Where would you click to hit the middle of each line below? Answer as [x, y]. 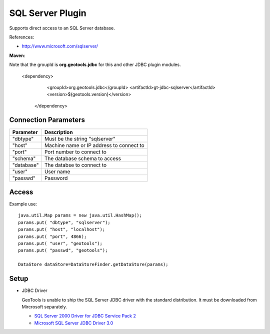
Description [58, 132]
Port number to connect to [75, 151]
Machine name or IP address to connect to [94, 145]
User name [57, 171]
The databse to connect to [75, 165]
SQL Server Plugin [48, 13]
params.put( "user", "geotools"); [60, 243]
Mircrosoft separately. [44, 306]
